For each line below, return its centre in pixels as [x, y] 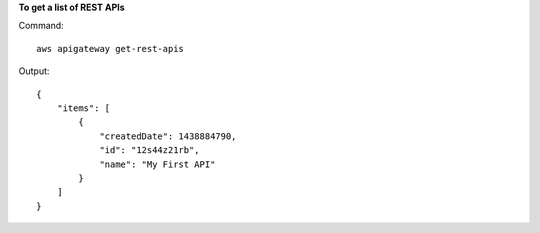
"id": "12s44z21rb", [149, 150]
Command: [41, 26]
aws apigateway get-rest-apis [110, 48]
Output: [34, 71]
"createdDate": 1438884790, [168, 136]
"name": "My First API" [157, 164]
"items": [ [83, 108]
